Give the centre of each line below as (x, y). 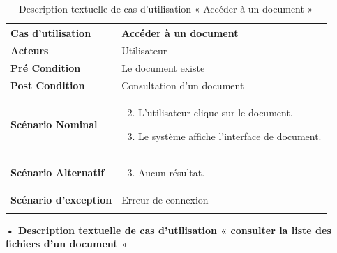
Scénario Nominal (54, 124)
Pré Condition (46, 68)
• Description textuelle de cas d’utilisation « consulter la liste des (168, 230)
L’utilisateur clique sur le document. (216, 112)
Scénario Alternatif (58, 172)
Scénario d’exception (61, 200)
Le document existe (163, 68)
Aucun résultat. (172, 172)
